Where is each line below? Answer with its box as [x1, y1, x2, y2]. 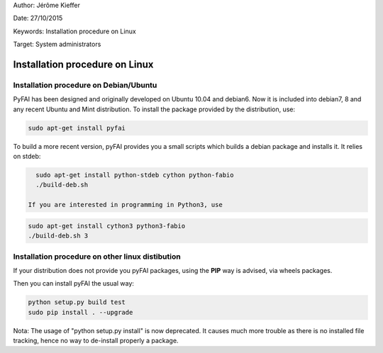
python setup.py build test [28, 298, 126, 306]
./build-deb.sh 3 [28, 232, 89, 240]
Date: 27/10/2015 [13, 14, 63, 23]
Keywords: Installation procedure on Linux [13, 27, 136, 35]
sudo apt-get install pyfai [28, 124, 126, 132]
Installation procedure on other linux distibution [13, 252, 181, 262]
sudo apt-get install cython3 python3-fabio [28, 222, 186, 230]
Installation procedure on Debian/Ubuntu [13, 80, 157, 90]
